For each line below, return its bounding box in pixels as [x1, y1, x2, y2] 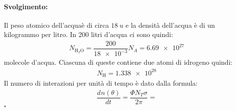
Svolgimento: [4, 1, 48, 11]
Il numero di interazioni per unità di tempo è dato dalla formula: [4, 78, 198, 88]
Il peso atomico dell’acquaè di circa [4, 19, 109, 30]
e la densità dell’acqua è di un [125, 19, 215, 30]
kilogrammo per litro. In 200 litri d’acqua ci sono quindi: [4, 29, 173, 39]
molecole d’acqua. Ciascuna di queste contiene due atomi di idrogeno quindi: [4, 57, 233, 67]
